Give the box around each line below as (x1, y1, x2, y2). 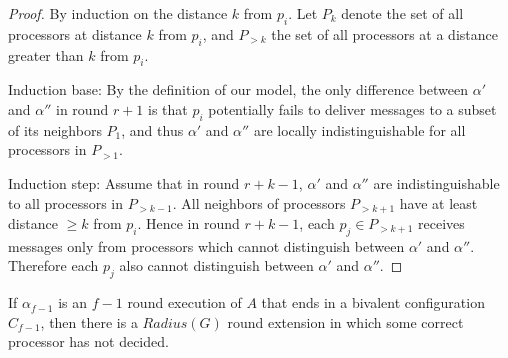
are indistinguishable (373, 172, 500, 193)
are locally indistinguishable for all (253, 119, 466, 140)
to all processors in (8, 192, 124, 213)
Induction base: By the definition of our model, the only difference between (8, 79, 469, 100)
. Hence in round (137, 213, 240, 234)
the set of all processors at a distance (271, 23, 498, 44)
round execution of (127, 292, 242, 313)
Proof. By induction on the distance (8, 3, 228, 23)
